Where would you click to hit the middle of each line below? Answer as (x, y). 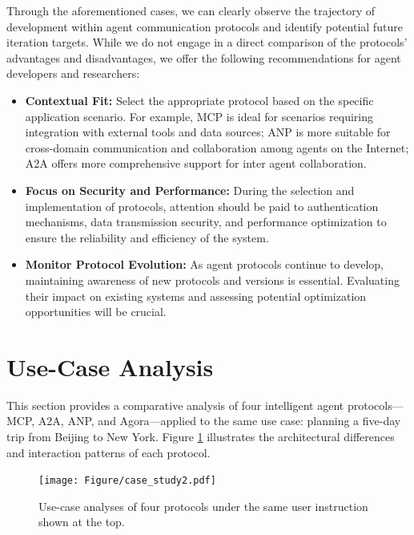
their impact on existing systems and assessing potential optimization (196, 296)
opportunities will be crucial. (96, 312)
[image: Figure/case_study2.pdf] (127, 481)
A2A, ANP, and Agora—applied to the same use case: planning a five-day (219, 421)
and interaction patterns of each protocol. (109, 452)
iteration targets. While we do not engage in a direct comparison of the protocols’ (207, 42)
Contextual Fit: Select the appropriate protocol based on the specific (199, 100)
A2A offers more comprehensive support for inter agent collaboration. (196, 163)
